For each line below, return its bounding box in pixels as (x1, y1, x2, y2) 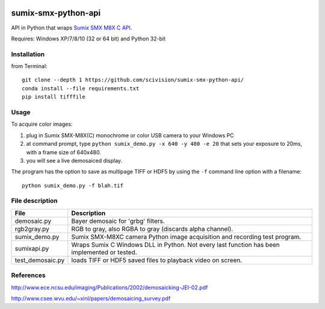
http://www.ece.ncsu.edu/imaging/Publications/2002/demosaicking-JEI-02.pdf (11, 284, 208, 291)
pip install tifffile (22, 93, 85, 101)
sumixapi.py (14, 244, 49, 252)
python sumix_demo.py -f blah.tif (22, 182, 123, 189)
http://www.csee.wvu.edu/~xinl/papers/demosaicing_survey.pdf (11, 295, 171, 302)
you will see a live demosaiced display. (26, 157, 123, 164)
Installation (11, 50, 45, 58)
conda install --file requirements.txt (22, 85, 140, 92)
